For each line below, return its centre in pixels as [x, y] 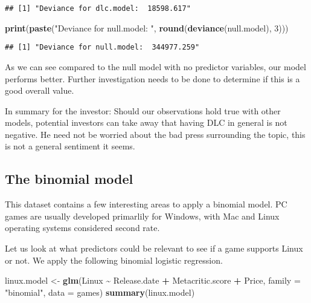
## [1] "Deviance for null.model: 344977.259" [102, 47]
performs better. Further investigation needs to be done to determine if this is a [152, 78]
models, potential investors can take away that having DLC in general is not [146, 122]
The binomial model [69, 179]
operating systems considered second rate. [82, 228]
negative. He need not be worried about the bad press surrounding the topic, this [155, 134]
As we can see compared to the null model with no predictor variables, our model [155, 66]
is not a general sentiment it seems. [70, 146]
